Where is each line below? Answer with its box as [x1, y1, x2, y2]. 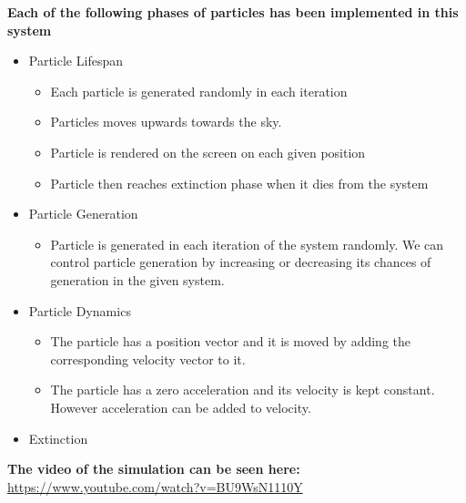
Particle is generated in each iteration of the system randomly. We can [50, 234, 444, 253]
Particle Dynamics [28, 301, 131, 320]
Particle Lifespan [28, 51, 123, 70]
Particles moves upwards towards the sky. [50, 112, 282, 131]
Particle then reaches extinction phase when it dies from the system [50, 173, 429, 192]
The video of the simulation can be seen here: [7, 459, 300, 478]
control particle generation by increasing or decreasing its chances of [50, 252, 431, 272]
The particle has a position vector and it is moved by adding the [50, 332, 411, 351]
